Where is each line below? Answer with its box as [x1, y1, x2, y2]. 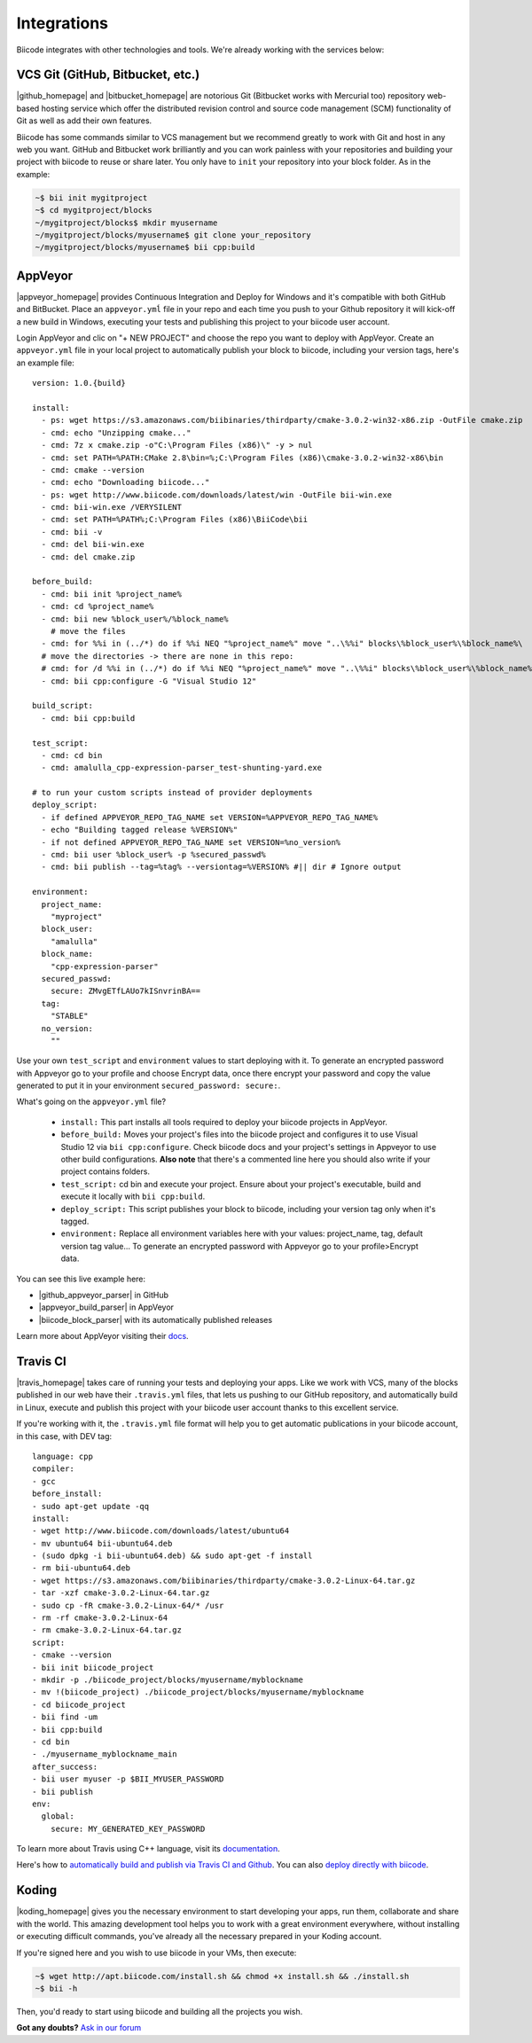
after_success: [32, 1761, 98, 1772]
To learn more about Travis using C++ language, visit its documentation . [16, 1843, 281, 1854]
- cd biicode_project [32, 1699, 126, 1710]
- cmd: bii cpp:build [41, 713, 136, 723]
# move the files [50, 626, 126, 636]
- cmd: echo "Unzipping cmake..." [41, 427, 192, 438]
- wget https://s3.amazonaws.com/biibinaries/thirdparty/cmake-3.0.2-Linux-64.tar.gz [32, 1575, 416, 1585]
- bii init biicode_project [32, 1663, 154, 1672]
